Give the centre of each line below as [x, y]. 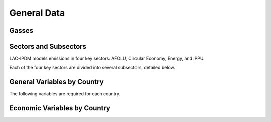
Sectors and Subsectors [48, 47]
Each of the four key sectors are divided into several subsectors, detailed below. [92, 68]
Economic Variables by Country [60, 108]
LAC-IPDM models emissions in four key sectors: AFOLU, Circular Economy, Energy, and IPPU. [107, 59]
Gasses [21, 31]
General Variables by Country [56, 82]
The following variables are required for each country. [65, 94]
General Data [37, 13]
